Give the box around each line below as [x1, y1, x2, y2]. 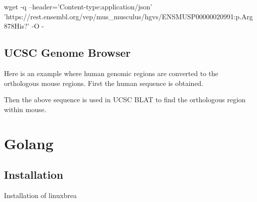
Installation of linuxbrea [4, 190, 77, 200]
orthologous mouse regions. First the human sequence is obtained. [4, 78, 204, 88]
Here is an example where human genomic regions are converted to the [4, 68, 218, 78]
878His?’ [4, 21, 30, 31]
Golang [4, 133, 53, 153]
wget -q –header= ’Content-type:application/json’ [4, 1, 152, 11]
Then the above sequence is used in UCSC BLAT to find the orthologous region [4, 94, 246, 105]
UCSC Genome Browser [4, 45, 131, 60]
